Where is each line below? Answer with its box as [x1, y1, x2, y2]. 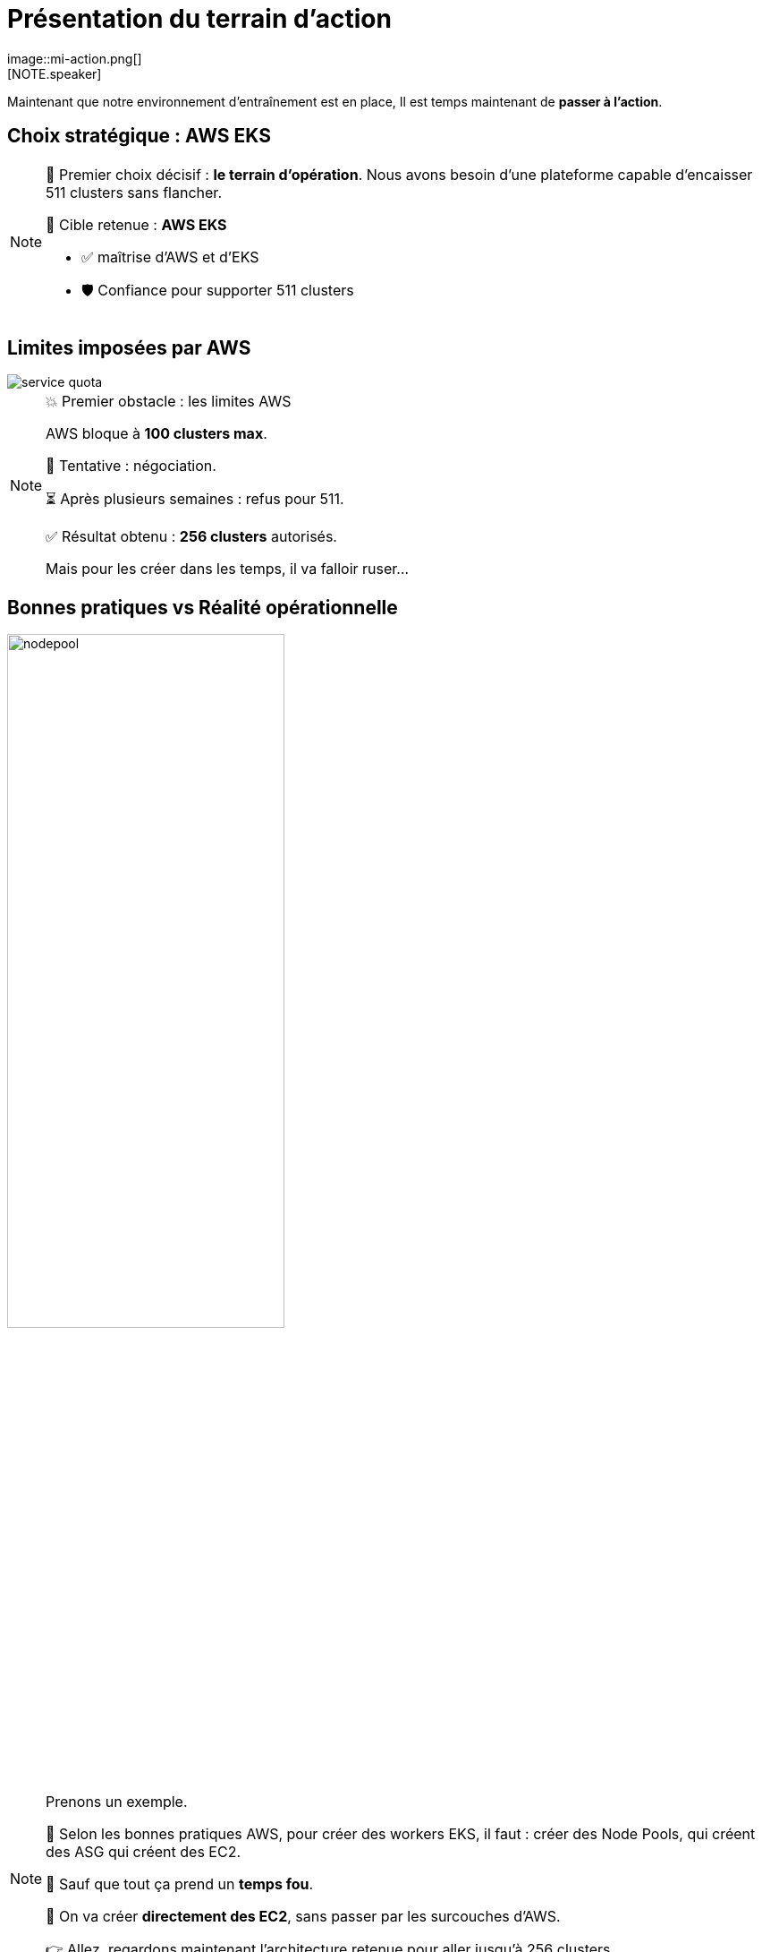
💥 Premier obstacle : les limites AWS [46, 392, 292, 411]
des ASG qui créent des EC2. [46, 1843, 241, 1862]
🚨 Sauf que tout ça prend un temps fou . [46, 1875, 314, 1894]
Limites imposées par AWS [7, 337, 251, 360]
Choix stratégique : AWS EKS [7, 124, 271, 148]
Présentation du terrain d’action [7, 4, 392, 34]
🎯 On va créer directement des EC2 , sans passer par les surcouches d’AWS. [46, 1907, 561, 1926]
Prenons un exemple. [46, 1793, 188, 1811]
